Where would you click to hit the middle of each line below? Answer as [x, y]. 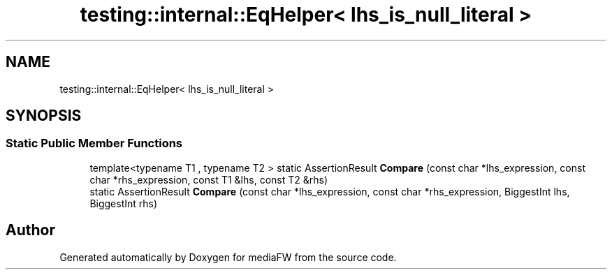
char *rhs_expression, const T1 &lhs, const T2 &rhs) [209, 179]
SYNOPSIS [44, 116]
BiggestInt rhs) [124, 203]
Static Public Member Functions [94, 143]
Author [30, 230]
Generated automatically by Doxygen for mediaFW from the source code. [228, 257]
